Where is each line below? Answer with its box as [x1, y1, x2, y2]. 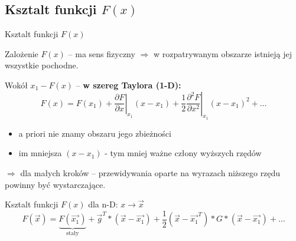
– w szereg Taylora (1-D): [76, 78, 181, 91]
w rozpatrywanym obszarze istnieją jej [153, 47, 292, 60]
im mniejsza [18, 147, 62, 159]
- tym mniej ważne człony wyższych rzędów [105, 147, 262, 159]
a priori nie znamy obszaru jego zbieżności [18, 127, 171, 139]
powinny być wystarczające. [5, 178, 106, 190]
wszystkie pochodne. [5, 59, 79, 71]
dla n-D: [88, 198, 118, 210]
